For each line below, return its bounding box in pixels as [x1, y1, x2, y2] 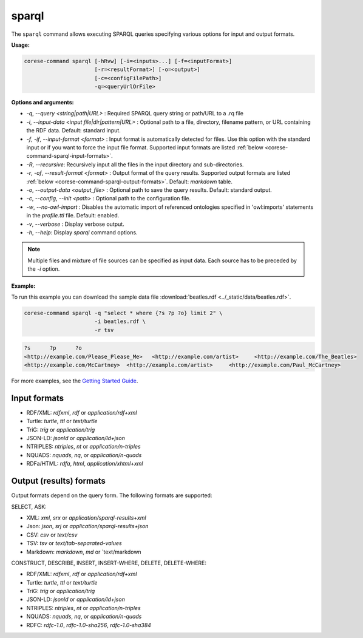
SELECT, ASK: [11, 503, 47, 510]
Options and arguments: [11, 99, 74, 106]
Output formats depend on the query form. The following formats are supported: [11, 492, 212, 499]
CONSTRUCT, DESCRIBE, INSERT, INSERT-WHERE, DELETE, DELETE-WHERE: [11, 559, 206, 566]
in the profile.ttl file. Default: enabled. [26, 212, 120, 219]
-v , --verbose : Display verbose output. [26, 220, 124, 228]
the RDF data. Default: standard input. [26, 127, 121, 134]
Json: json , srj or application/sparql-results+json [26, 523, 149, 530]
